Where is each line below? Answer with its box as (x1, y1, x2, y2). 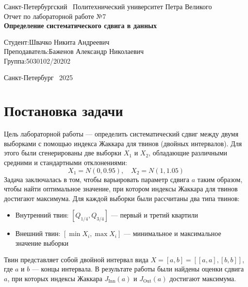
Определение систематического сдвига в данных (4, 20, 157, 31)
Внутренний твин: (15, 210, 69, 220)
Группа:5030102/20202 (4, 55, 71, 66)
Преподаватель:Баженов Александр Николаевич (4, 46, 144, 56)
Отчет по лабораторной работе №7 (4, 11, 106, 21)
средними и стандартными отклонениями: (4, 157, 128, 168)
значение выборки (15, 238, 69, 248)
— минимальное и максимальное (124, 228, 221, 238)
